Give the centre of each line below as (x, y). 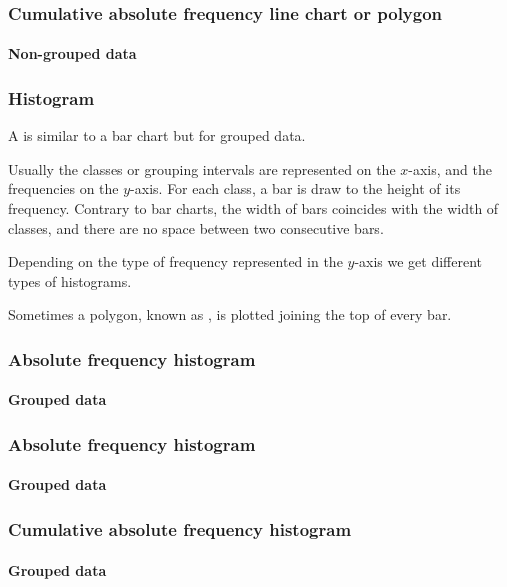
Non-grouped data (72, 53)
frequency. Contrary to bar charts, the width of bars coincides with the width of (253, 208)
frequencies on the (63, 188)
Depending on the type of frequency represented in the (175, 261)
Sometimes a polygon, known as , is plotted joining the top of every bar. (230, 314)
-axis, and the (450, 168)
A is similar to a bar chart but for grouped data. (157, 135)
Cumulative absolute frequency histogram (180, 528)
